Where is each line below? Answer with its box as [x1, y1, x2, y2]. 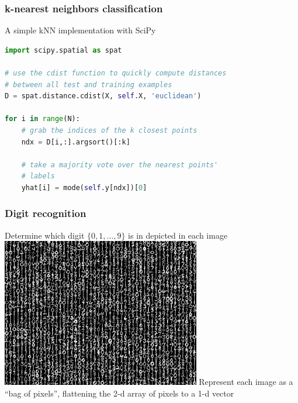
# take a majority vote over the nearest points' [21, 160, 219, 169]
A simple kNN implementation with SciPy [5, 24, 156, 36]
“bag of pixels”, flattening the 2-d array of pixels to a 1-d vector [5, 387, 234, 399]
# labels [21, 172, 55, 181]
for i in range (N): [5, 115, 80, 123]
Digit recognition [5, 206, 86, 221]
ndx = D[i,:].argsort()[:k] [21, 137, 130, 146]
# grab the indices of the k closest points [21, 126, 197, 135]
